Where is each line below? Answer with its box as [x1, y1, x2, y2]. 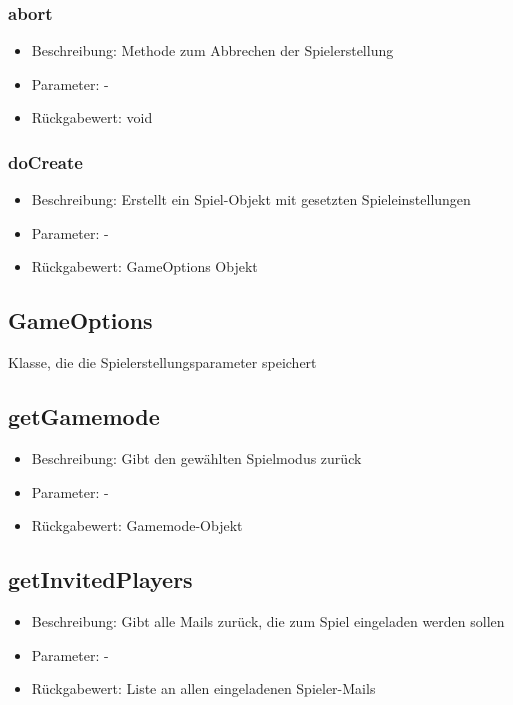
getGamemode [8, 401, 160, 432]
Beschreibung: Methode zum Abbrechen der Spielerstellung [31, 40, 394, 61]
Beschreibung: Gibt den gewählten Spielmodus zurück [31, 448, 362, 468]
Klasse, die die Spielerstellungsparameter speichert [8, 352, 317, 373]
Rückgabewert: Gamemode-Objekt [31, 515, 243, 536]
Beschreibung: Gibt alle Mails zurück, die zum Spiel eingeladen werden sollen [31, 610, 505, 631]
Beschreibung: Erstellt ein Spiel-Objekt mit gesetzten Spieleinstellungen [31, 189, 471, 210]
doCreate [8, 149, 83, 174]
